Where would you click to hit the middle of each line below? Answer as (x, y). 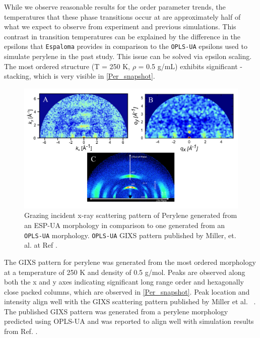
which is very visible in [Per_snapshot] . (94, 76)
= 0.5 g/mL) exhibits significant (188, 66)
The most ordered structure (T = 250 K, (67, 66)
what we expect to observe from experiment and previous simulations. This (120, 26)
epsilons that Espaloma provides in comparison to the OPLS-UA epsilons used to (126, 46)
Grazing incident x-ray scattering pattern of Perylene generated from (131, 215)
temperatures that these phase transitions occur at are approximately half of (122, 16)
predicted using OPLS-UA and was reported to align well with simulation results (129, 321)
